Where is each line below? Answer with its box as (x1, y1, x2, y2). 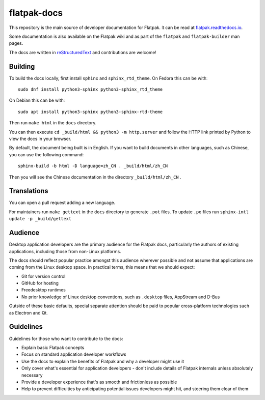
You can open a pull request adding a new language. (9, 200, 115, 206)
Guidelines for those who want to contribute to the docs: (9, 336, 124, 342)
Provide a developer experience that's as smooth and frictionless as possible (21, 379, 177, 385)
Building (9, 62, 35, 71)
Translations (9, 187, 49, 195)
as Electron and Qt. (9, 310, 48, 315)
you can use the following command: (9, 151, 84, 157)
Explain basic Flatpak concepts (21, 344, 84, 350)
